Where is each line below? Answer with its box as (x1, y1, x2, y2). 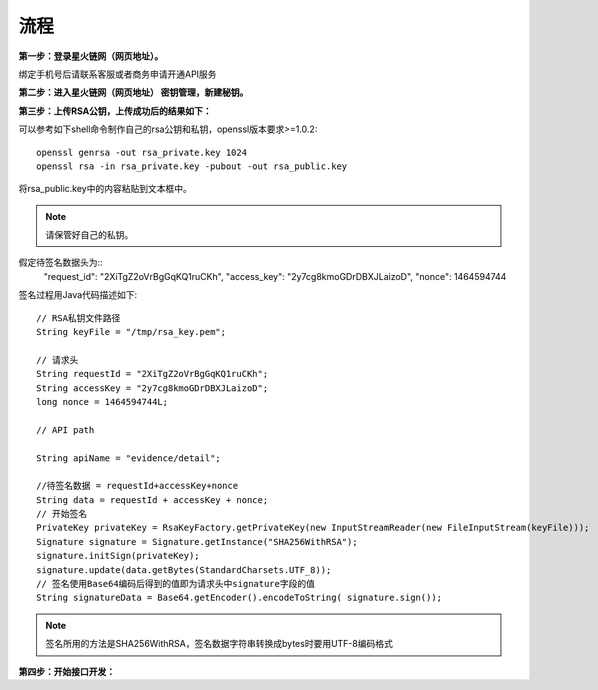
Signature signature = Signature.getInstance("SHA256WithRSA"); (36, 536, 359, 547)
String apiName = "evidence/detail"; (36, 452, 222, 464)
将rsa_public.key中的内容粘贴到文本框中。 (18, 183, 192, 195)
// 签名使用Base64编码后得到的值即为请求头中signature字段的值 (36, 578, 315, 590)
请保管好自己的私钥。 (45, 229, 134, 241)
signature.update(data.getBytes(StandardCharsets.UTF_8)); (36, 564, 332, 575)
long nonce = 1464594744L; (36, 396, 169, 407)
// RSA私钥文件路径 (36, 312, 121, 324)
